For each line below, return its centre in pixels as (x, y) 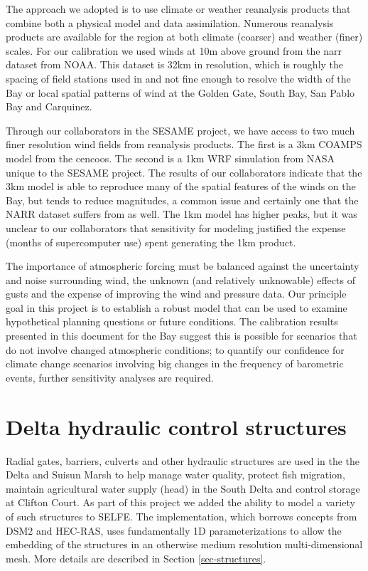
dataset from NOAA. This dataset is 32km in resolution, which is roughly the (175, 64)
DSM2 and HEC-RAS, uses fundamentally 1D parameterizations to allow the (174, 530)
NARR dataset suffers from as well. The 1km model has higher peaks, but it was (182, 214)
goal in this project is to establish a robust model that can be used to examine (177, 307)
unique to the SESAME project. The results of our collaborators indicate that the (184, 172)
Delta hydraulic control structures (176, 426)
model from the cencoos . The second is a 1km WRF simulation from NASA (171, 158)
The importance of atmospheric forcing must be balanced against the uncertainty (183, 266)
